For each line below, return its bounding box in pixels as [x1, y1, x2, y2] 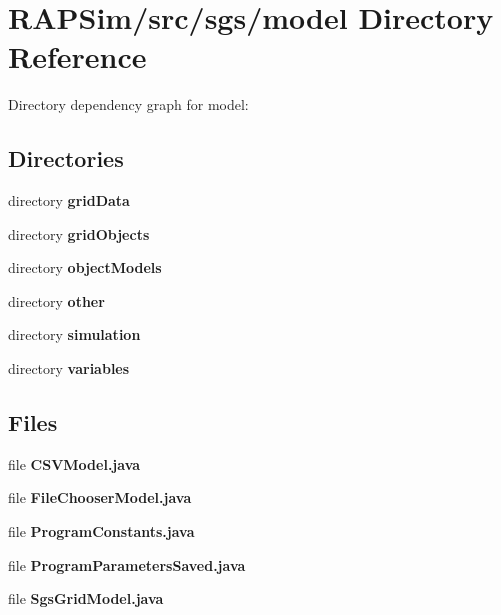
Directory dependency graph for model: [8, 94, 249, 115]
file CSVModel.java [8, 453, 141, 474]
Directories [8, 143, 124, 174]
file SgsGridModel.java [8, 588, 164, 609]
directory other [8, 290, 105, 311]
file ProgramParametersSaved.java [8, 554, 246, 575]
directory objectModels [8, 257, 162, 278]
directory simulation [8, 324, 141, 345]
